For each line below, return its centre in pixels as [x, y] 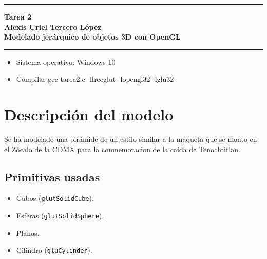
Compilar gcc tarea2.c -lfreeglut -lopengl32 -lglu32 [95, 79]
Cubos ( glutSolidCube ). [55, 198]
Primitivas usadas [52, 177]
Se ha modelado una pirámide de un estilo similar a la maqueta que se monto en [131, 139]
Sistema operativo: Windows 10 [66, 61]
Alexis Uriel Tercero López [53, 26]
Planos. [28, 233]
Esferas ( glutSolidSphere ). [60, 216]
